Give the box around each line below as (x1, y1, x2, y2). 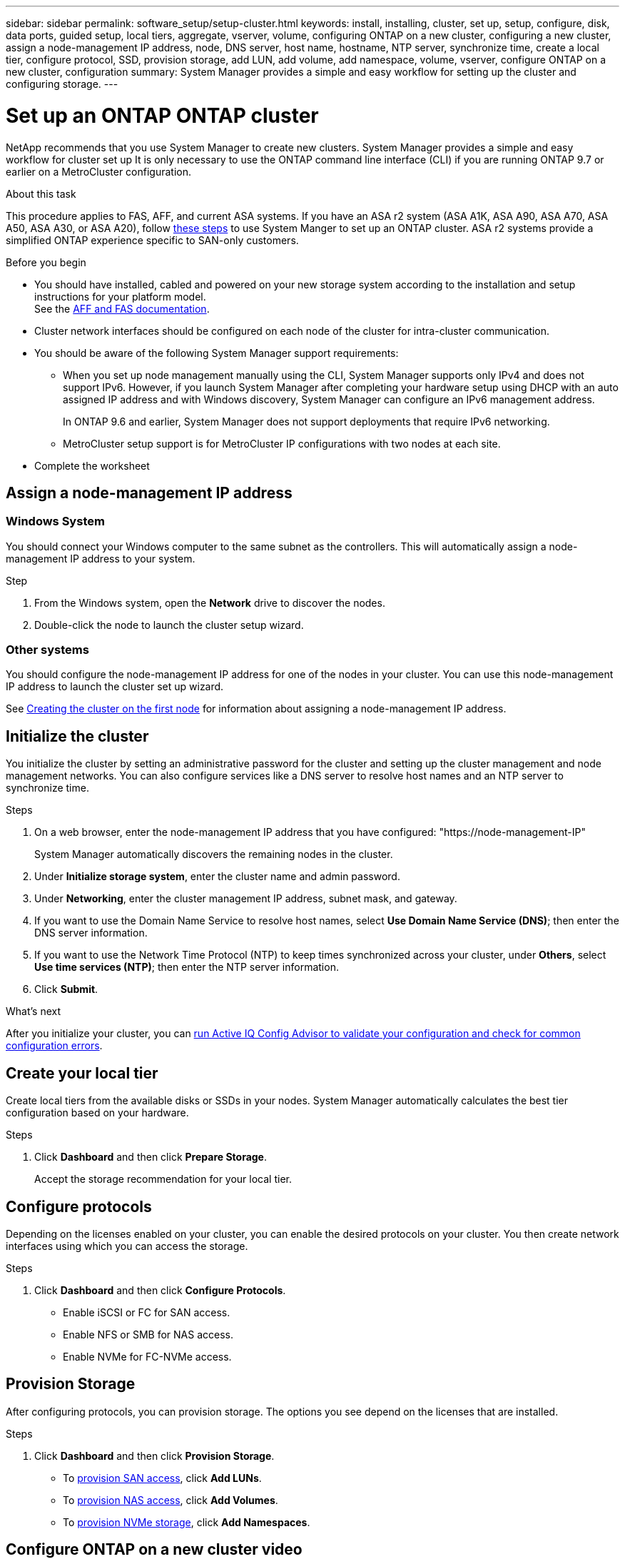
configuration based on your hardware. (6, 1106, 189, 1119)
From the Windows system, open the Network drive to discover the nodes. (34, 596, 385, 609)
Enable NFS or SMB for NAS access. (63, 1328, 234, 1341)
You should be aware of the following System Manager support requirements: (34, 346, 399, 359)
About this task (6, 187, 76, 200)
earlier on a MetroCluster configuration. (6, 165, 192, 178)
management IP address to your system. (6, 552, 195, 565)
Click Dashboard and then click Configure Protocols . (34, 1284, 286, 1296)
